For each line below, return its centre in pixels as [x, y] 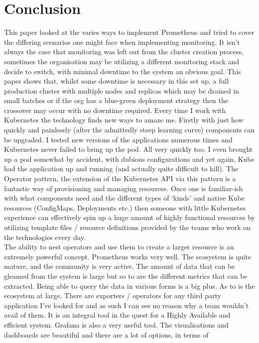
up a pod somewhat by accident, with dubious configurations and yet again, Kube [129, 159]
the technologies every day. [45, 237]
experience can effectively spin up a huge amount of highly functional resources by [129, 217]
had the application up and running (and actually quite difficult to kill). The [121, 169]
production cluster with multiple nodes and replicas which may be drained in [122, 90]
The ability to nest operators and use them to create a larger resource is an [119, 247]
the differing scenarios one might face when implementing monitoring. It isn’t [122, 42]
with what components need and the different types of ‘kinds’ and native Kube [125, 198]
